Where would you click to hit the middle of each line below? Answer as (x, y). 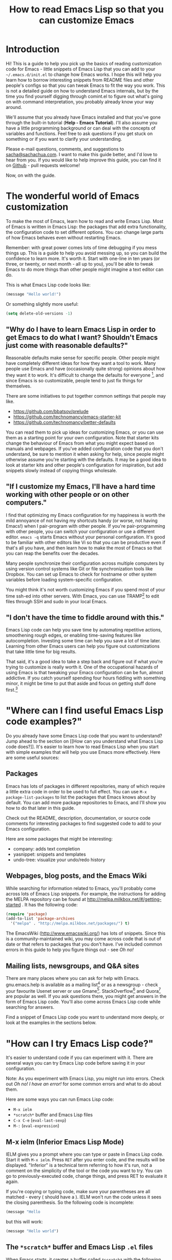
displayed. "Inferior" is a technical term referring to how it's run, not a (79, 1165)
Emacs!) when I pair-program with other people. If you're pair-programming (85, 526)
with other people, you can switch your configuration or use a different (80, 531)
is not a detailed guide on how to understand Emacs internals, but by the (82, 90)
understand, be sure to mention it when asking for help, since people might (85, 454)
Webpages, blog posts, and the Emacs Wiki (76, 876)
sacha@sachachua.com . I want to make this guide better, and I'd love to (82, 154)
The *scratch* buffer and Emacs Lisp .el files (79, 1247)
